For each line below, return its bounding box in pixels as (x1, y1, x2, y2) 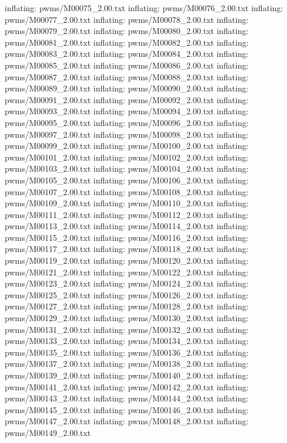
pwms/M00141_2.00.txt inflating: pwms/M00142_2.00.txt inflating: (5, 380, 249, 393)
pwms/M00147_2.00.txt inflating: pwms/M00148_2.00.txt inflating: (5, 415, 249, 427)
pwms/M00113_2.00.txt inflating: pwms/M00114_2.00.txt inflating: (5, 220, 249, 232)
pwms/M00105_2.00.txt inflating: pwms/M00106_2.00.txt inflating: (5, 173, 249, 186)
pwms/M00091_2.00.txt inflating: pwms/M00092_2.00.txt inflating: (5, 93, 249, 105)
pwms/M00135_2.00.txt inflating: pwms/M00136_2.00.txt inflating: (5, 346, 249, 358)
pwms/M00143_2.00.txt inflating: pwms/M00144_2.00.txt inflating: (5, 392, 249, 404)
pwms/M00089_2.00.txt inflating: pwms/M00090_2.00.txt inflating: (5, 82, 249, 94)
